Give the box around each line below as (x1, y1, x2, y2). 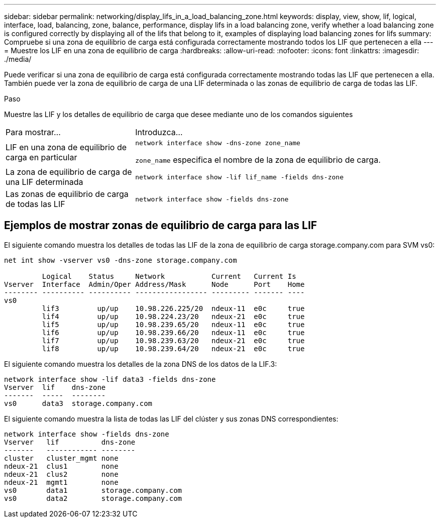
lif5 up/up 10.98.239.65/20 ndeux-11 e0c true (42, 320, 305, 329)
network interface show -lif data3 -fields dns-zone (4, 375, 216, 383)
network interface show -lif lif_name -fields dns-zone (135, 173, 344, 181)
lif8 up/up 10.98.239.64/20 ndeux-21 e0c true (42, 344, 305, 353)
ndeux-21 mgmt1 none (4, 478, 119, 486)
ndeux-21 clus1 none (4, 462, 119, 470)
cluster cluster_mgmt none (4, 454, 119, 462)
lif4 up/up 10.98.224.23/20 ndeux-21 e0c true (42, 312, 305, 321)
